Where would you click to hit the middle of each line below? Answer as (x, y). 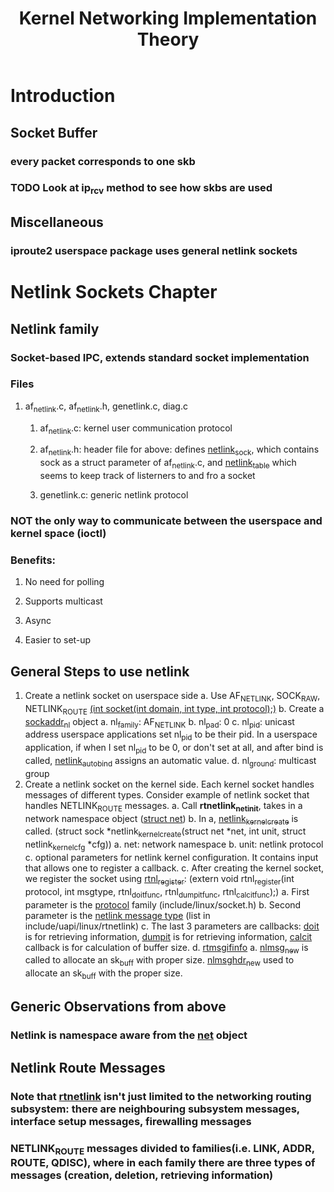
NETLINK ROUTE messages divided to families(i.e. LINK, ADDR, (162, 1149)
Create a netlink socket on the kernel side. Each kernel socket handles (169, 784)
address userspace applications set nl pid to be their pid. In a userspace (171, 735)
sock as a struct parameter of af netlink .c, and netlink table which (168, 464)
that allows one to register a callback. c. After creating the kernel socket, (174, 868)
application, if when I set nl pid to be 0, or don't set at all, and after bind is (174, 749)
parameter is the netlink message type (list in (117, 915)
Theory (168, 39)
